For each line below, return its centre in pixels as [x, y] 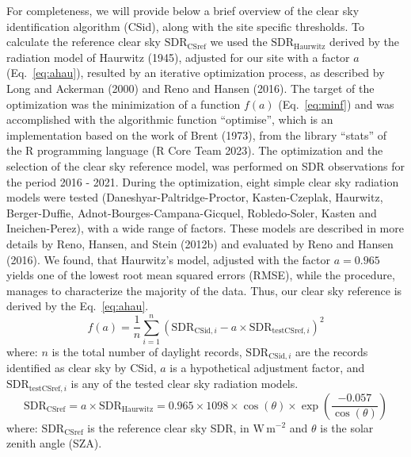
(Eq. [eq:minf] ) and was [336, 104]
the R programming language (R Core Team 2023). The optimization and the [195, 150]
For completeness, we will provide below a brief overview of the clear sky [183, 10]
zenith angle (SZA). [54, 443]
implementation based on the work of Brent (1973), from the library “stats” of [197, 134]
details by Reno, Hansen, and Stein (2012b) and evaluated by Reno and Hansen [200, 243]
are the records [332, 351]
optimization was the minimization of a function [124, 104]
